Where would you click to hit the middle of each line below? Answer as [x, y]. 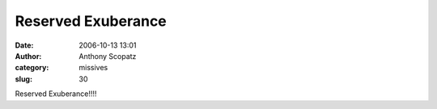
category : [32, 68]
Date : [24, 45]
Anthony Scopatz [108, 56]
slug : [23, 79]
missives [93, 68]
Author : [28, 56]
